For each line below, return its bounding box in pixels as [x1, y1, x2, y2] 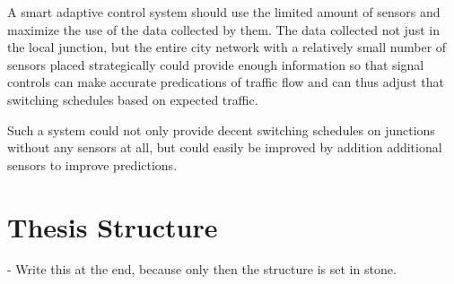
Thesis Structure [7, 208, 218, 245]
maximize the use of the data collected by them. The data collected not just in [7, 20, 440, 39]
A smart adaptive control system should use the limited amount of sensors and [7, 3, 441, 21]
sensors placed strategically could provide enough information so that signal [7, 55, 424, 73]
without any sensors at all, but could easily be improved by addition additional [7, 138, 442, 157]
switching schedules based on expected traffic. [7, 90, 258, 108]
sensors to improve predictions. [7, 155, 178, 174]
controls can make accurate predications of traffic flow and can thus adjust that [7, 73, 444, 91]
